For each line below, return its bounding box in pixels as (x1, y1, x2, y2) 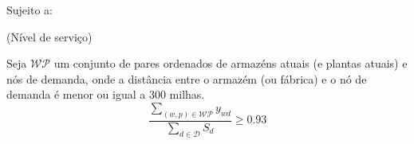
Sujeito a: (6, 2, 53, 18)
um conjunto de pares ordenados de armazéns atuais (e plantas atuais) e (53, 55, 408, 72)
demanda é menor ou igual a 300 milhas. (6, 86, 205, 103)
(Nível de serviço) (6, 28, 93, 45)
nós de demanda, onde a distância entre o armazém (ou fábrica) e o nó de (6, 70, 367, 87)
